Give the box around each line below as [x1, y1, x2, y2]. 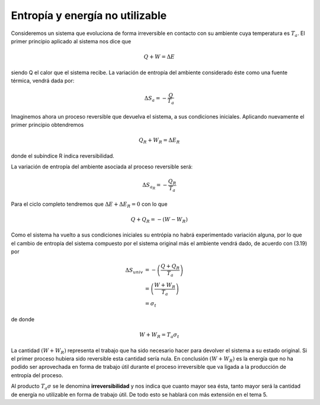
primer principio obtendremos [11, 122, 84, 129]
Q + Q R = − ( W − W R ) [130, 216, 188, 224]
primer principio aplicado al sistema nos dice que [11, 37, 132, 44]
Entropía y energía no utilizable [11, 9, 167, 22]
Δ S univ [125, 267, 143, 275]
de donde [11, 315, 35, 323]
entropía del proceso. [11, 371, 63, 379]
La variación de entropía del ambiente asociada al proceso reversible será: [11, 163, 193, 170]
